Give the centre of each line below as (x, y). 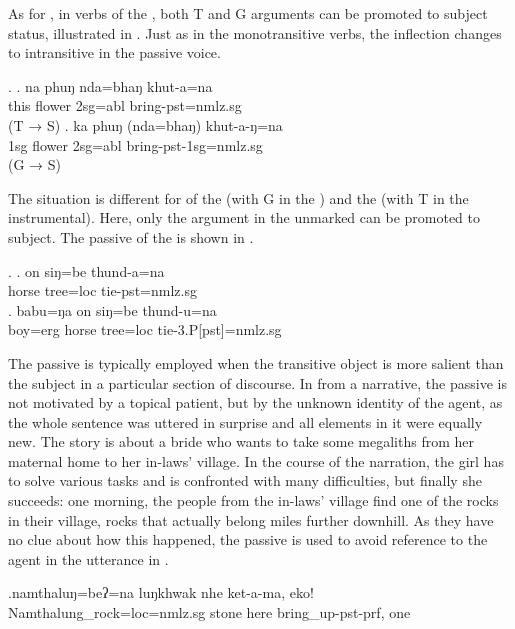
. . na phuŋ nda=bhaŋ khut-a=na (110, 85)
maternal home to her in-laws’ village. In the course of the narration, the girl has (256, 460)
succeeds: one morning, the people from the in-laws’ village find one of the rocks (253, 500)
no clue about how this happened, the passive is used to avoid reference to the (248, 539)
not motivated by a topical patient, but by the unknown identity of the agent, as (255, 402)
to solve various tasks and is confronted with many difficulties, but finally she (245, 480)
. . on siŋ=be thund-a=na (86, 270)
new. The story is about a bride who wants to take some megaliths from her (241, 441)
